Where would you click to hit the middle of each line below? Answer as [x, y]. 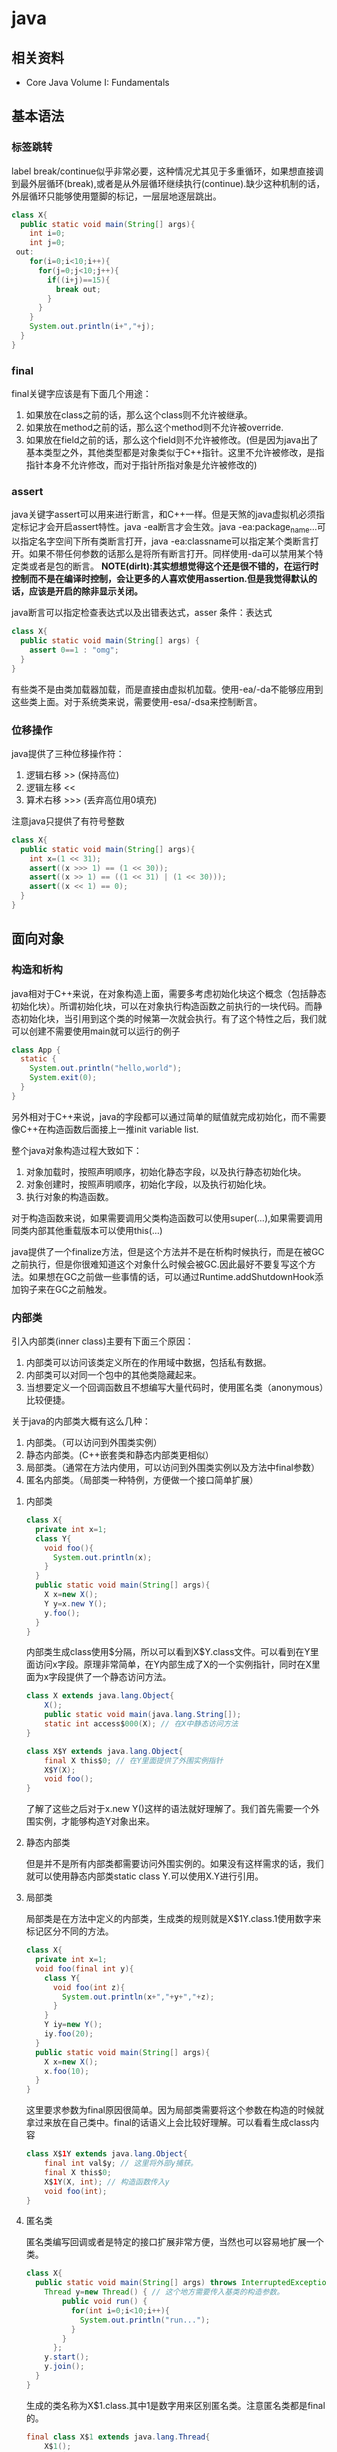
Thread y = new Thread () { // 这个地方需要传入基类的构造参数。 [164, 2292]
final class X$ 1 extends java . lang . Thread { [118, 2437]
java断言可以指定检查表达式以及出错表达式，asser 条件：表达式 [142, 613]
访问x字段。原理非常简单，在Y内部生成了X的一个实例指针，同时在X [173, 1664]
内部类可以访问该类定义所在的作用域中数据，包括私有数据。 [148, 1363]
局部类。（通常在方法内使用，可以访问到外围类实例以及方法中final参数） [172, 1468]
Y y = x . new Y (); [76, 1603]
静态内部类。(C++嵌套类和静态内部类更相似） [119, 1455]
